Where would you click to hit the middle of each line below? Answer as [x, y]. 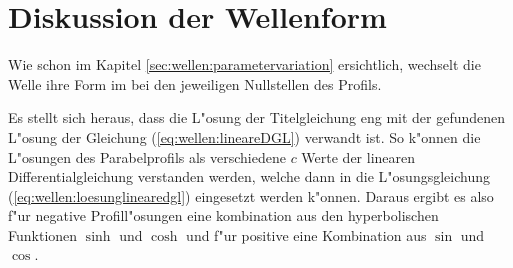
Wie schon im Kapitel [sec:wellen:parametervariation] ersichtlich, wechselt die [244, 64]
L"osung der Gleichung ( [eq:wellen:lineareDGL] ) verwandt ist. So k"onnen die [244, 136]
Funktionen [43, 234]
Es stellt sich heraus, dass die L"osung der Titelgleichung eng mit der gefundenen [257, 117]
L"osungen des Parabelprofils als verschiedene [147, 156]
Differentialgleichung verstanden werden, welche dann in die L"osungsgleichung [249, 176]
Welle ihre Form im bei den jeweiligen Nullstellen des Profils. [195, 83]
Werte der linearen [358, 156]
